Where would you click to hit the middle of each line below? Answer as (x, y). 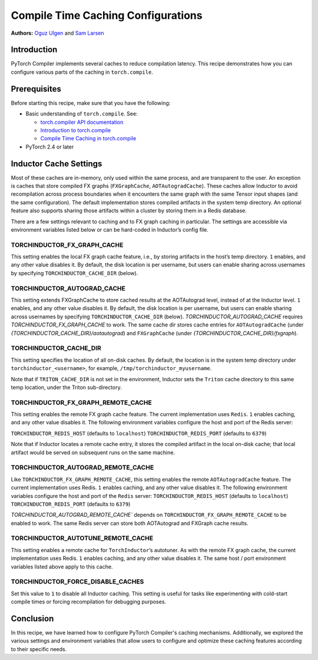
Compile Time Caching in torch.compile (88, 138)
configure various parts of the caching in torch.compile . (82, 72)
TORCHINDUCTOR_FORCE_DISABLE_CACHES (77, 582)
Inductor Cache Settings (57, 164)
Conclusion (32, 618)
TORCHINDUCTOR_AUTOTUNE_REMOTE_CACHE (82, 538)
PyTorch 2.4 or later (50, 147)
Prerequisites (36, 89)
